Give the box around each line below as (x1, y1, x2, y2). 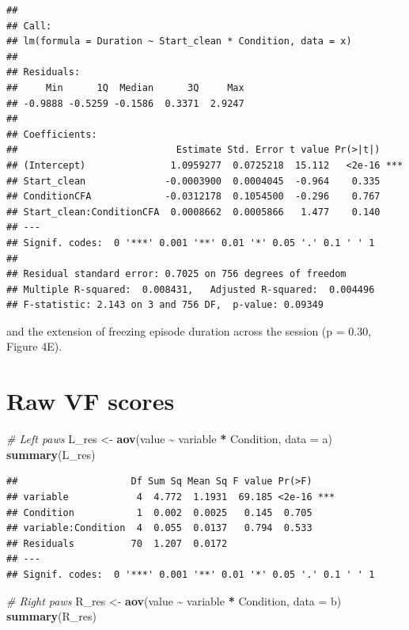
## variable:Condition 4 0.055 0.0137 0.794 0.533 (6, 522, 312, 534)
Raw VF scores (6, 385, 175, 417)
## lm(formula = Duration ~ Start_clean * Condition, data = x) (6, 36, 352, 47)
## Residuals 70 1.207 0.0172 (6, 537, 228, 549)
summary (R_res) (6, 608, 97, 624)
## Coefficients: (6, 128, 97, 140)
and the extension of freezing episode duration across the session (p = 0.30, (6, 322, 372, 339)
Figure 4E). (6, 338, 62, 355)
